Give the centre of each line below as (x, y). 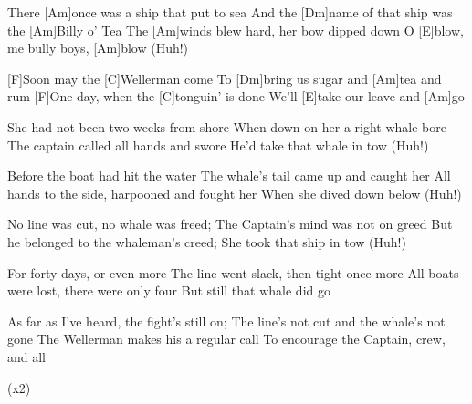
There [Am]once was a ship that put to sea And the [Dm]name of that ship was (230, 12)
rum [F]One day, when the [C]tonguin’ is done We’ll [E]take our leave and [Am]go (236, 96)
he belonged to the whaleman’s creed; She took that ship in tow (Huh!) (207, 241)
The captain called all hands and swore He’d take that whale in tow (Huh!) (218, 145)
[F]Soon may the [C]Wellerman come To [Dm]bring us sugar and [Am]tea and (225, 78)
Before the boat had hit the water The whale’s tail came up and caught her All (229, 176)
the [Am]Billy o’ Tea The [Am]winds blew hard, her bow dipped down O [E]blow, (236, 30)
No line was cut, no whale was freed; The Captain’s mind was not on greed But (230, 224)
